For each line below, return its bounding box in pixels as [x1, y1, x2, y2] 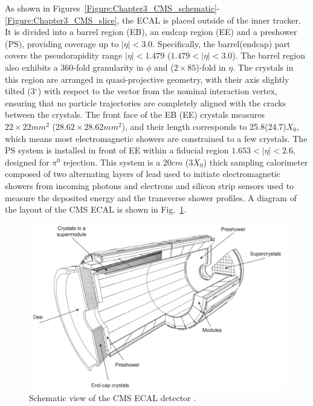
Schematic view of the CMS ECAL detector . [29, 391, 196, 404]
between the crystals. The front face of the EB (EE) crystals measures [5, 108, 265, 121]
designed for [5, 155, 50, 168]
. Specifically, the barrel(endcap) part [152, 37, 291, 50]
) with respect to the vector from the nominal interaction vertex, [37, 85, 277, 97]
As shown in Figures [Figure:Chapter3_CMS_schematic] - [5, 2, 220, 14]
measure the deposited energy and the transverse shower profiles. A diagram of [5, 191, 297, 204]
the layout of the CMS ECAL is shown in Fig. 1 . [5, 203, 187, 216]
